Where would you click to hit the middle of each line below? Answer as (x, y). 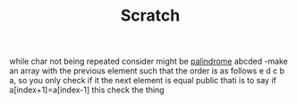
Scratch (150, 16)
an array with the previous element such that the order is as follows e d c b (147, 71)
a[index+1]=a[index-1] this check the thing (87, 90)
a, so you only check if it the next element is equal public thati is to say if (143, 81)
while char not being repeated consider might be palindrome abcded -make (148, 61)
